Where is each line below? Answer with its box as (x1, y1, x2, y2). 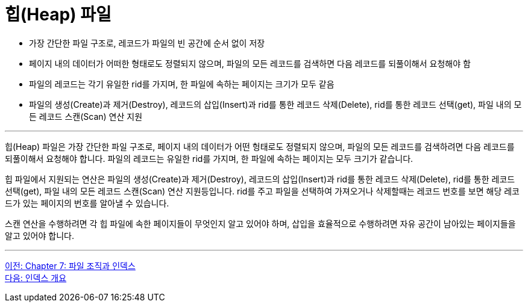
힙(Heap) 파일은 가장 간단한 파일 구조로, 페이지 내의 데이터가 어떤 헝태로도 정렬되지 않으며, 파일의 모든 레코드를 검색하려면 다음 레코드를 (5, 141, 515, 152)
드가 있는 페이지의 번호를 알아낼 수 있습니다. (5, 197, 169, 208)
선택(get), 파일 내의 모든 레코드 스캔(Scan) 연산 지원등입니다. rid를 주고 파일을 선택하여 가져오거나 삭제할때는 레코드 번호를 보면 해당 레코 (5, 185, 520, 196)
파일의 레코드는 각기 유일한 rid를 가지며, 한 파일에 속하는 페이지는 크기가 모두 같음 (29, 78, 335, 89)
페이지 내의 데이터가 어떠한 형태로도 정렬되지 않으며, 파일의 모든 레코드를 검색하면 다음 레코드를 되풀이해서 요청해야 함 (29, 58, 471, 69)
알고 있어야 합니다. (5, 230, 74, 241)
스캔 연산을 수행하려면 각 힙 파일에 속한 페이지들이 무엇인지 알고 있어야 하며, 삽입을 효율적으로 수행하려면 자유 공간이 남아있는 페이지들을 (5, 218, 516, 229)
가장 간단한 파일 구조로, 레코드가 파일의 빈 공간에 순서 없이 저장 (29, 37, 265, 48)
